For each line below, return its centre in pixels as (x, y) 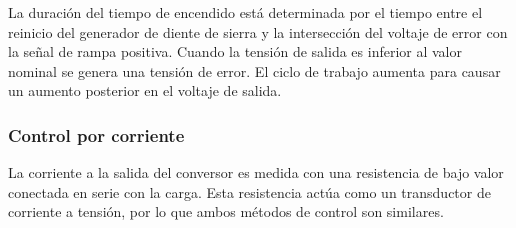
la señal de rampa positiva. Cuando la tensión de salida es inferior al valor (235, 51)
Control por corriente (96, 134)
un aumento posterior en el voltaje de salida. (145, 90)
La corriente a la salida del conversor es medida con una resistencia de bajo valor (256, 172)
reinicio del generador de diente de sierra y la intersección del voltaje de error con (258, 31)
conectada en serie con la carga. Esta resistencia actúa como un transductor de (249, 191)
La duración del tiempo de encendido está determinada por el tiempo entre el (245, 12)
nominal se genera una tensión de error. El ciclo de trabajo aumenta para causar (254, 70)
